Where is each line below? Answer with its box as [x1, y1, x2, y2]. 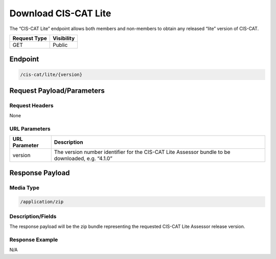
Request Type [12, 35, 47, 42]
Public [53, 41, 68, 48]
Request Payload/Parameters [9, 86, 105, 95]
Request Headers [9, 102, 54, 109]
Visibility [53, 35, 75, 42]
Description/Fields [9, 213, 57, 220]
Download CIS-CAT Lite [9, 8, 111, 19]
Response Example [9, 236, 58, 243]
